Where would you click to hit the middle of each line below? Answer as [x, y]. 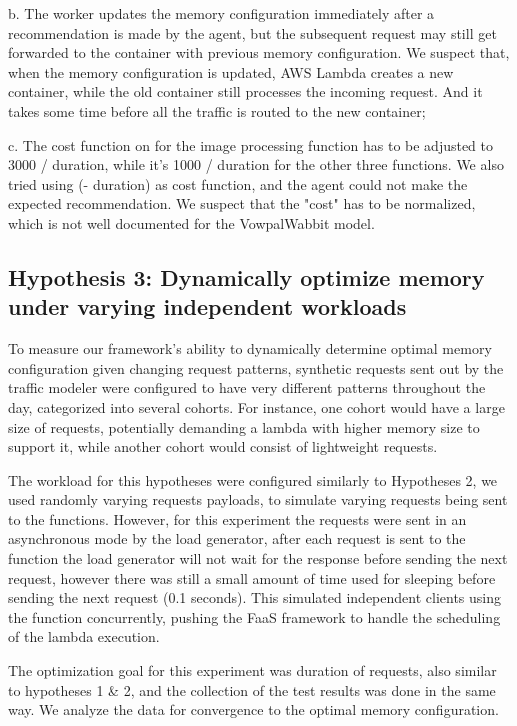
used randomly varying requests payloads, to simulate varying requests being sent [258, 499]
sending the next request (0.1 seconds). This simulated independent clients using [254, 597]
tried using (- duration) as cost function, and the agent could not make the [238, 183]
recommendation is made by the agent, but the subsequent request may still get [252, 32]
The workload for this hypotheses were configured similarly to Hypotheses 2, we [253, 479]
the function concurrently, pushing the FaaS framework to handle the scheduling [254, 616]
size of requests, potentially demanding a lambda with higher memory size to [244, 426]
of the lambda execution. [84, 636]
